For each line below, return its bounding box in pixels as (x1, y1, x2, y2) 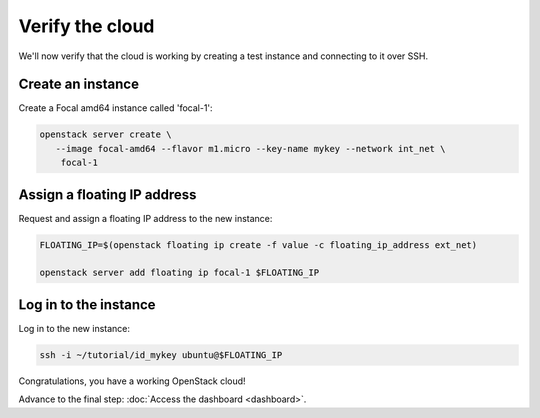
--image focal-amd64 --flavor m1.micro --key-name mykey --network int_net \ (55, 143, 446, 154)
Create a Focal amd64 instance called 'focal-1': (18, 102, 214, 114)
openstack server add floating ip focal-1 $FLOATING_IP (39, 267, 320, 279)
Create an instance (18, 76, 140, 93)
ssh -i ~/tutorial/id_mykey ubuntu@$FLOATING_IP (39, 349, 283, 360)
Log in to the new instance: (18, 322, 130, 334)
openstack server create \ (39, 129, 172, 140)
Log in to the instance (18, 296, 156, 313)
